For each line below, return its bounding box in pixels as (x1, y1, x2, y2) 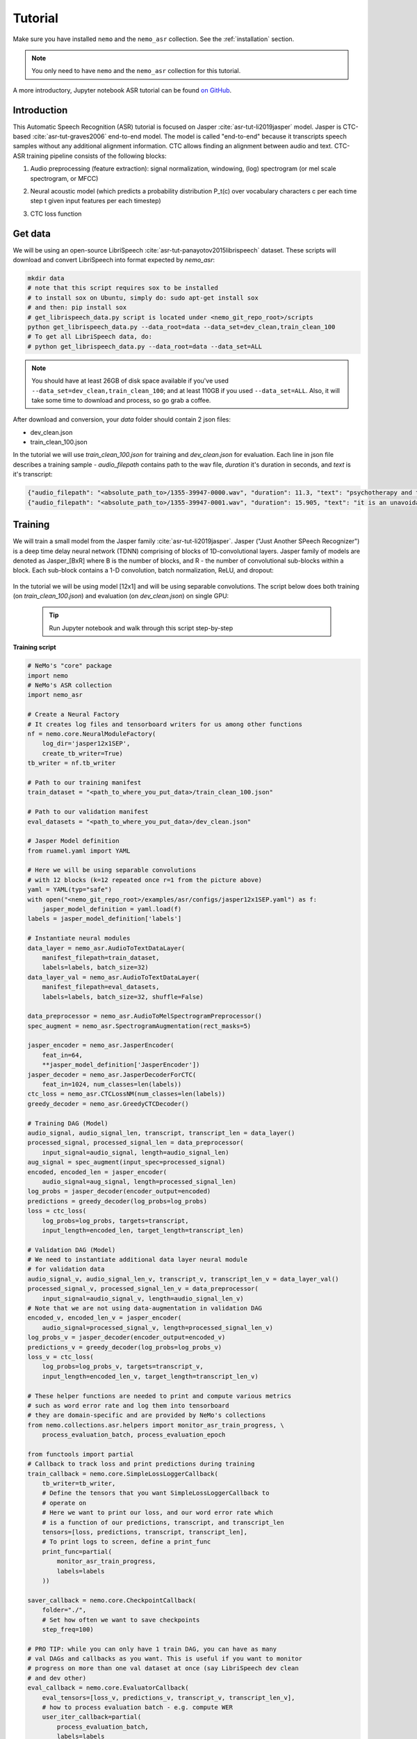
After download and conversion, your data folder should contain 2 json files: (13, 415, 231, 424)
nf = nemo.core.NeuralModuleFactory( (27, 730, 156, 737)
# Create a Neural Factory (27, 710, 120, 719)
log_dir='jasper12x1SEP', (42, 739, 131, 748)
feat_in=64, (42, 1051, 83, 1059)
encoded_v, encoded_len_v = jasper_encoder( (27, 1314, 182, 1322)
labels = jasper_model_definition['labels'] (27, 915, 182, 923)
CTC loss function (30, 209, 82, 218)
